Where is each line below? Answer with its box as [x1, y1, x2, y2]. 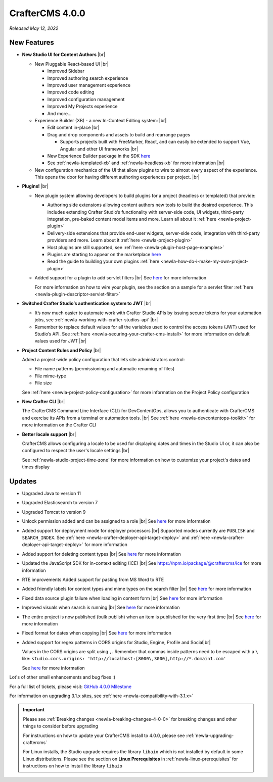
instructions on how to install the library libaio [23, 763, 122, 769]
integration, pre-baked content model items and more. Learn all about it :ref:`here [47, 216, 217, 222]
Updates [9, 477, 37, 485]
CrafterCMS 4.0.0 [9, 8, 85, 19]
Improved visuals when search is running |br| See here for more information [22, 604, 180, 611]
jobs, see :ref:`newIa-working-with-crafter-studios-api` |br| [34, 317, 158, 323]
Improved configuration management [47, 96, 125, 102]
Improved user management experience [47, 82, 131, 88]
